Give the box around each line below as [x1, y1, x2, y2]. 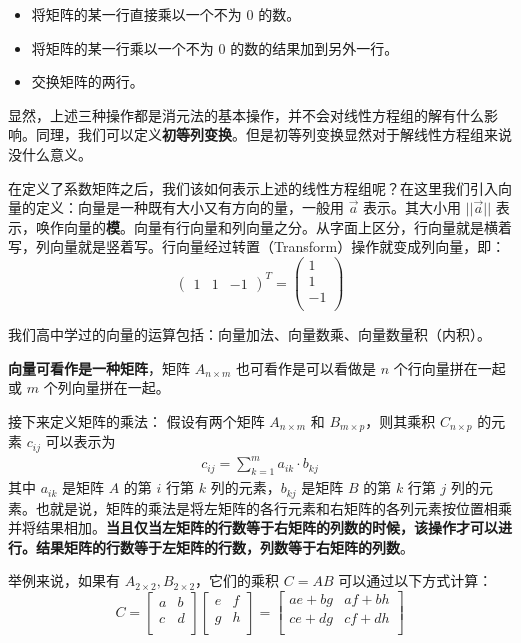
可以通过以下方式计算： [338, 570, 493, 591]
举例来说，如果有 [8, 570, 120, 591]
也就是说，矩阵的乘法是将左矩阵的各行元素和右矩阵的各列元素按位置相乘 [35, 497, 512, 518]
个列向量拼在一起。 [43, 377, 170, 398]
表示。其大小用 [363, 197, 462, 218]
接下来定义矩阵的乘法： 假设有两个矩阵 [8, 410, 265, 431]
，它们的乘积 [195, 570, 280, 591]
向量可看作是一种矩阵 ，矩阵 [8, 357, 190, 378]
